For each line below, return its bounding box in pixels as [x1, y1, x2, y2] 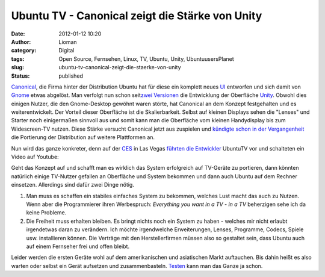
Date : [11, 30, 25, 37]
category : [11, 47, 37, 54]
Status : [11, 72, 30, 79]
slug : [11, 64, 24, 71]
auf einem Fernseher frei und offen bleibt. [26, 243, 129, 250]
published [58, 72, 84, 79]
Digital [58, 47, 75, 54]
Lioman [58, 38, 78, 45]
